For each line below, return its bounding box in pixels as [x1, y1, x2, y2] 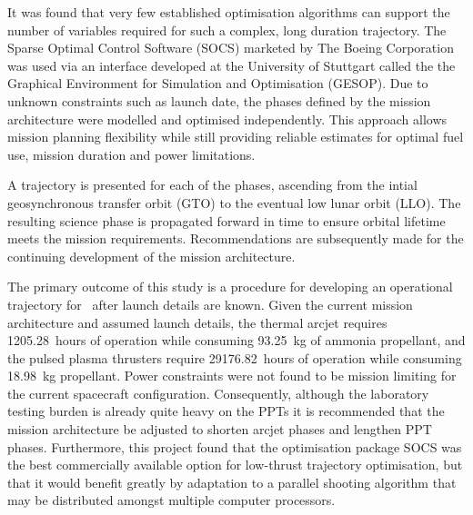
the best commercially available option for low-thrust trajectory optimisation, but [7, 455, 463, 474]
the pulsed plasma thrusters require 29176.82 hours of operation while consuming [7, 348, 462, 367]
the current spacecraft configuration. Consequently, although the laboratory [7, 383, 429, 402]
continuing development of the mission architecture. [7, 246, 296, 265]
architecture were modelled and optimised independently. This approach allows [7, 109, 448, 128]
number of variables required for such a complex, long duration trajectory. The [7, 20, 447, 39]
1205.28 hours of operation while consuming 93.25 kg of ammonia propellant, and [7, 331, 466, 350]
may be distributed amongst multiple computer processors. [7, 490, 336, 510]
